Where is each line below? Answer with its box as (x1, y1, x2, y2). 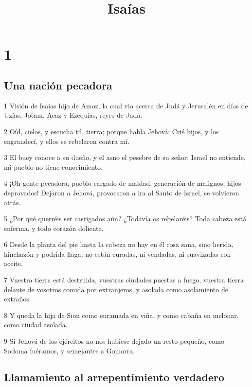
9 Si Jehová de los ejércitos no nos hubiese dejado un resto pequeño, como (4, 336, 224, 346)
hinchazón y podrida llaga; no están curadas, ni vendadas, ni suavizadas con (4, 248, 231, 259)
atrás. (4, 197, 21, 207)
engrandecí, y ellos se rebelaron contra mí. (4, 136, 130, 146)
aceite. (4, 258, 23, 268)
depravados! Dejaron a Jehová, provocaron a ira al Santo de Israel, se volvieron (4, 187, 239, 197)
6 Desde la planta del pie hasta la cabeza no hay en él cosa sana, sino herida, (4, 239, 234, 249)
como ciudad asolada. (4, 319, 68, 330)
